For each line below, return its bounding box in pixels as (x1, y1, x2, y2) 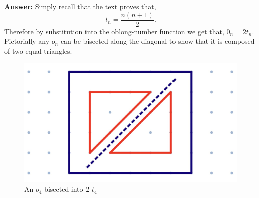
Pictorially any (4, 36, 50, 46)
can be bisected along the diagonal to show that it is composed (60, 36, 255, 46)
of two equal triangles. (4, 45, 72, 56)
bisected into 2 (44, 184, 90, 194)
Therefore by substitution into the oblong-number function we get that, (4, 26, 224, 36)
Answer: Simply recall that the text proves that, (4, 1, 156, 11)
